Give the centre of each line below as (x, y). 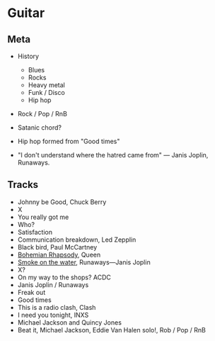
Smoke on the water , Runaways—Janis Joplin (84, 262)
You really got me (43, 217)
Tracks (23, 185)
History (28, 56)
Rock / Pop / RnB (42, 114)
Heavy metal (46, 85)
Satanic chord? (40, 128)
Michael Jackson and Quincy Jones (70, 322)
